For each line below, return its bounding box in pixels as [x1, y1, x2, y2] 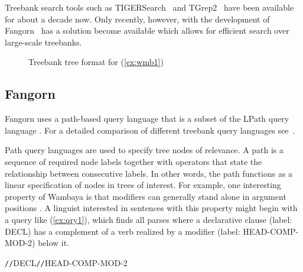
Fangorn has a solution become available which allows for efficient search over [5, 24, 289, 37]
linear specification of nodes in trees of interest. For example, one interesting [5, 179, 281, 191]
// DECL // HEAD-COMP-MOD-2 [5, 256, 128, 268]
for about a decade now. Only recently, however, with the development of [5, 12, 270, 25]
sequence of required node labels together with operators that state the [5, 155, 262, 167]
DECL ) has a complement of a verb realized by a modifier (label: [5, 225, 240, 237]
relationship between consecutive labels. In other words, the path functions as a [5, 167, 293, 179]
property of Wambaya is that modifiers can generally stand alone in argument [5, 190, 286, 202]
